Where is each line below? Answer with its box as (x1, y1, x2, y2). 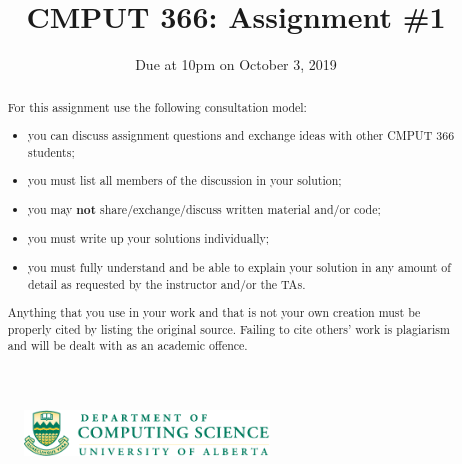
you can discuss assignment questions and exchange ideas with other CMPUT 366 (28, 127, 455, 144)
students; (28, 143, 75, 160)
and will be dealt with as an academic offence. (7, 337, 248, 354)
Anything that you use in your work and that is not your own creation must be (7, 304, 421, 321)
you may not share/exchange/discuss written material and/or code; (28, 200, 381, 218)
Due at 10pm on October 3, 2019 (135, 54, 337, 75)
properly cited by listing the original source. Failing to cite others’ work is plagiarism (7, 320, 450, 337)
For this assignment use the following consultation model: (7, 98, 307, 115)
